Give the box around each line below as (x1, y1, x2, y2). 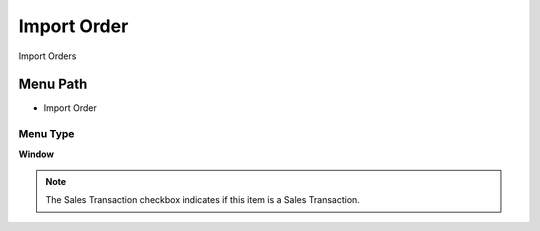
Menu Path (18, 76, 88, 93)
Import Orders (18, 50, 77, 62)
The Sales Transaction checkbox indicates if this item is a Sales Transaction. (45, 194, 360, 206)
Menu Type (18, 127, 75, 141)
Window (18, 148, 55, 160)
